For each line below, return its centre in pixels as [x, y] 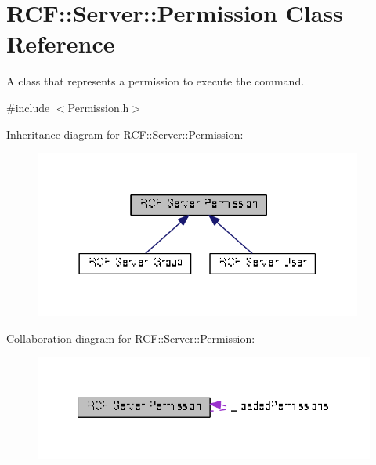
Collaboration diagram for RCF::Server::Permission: [131, 338]
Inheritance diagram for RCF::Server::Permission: [125, 134]
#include [28, 107]
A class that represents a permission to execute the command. [155, 81]
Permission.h [98, 107]
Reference [61, 44]
